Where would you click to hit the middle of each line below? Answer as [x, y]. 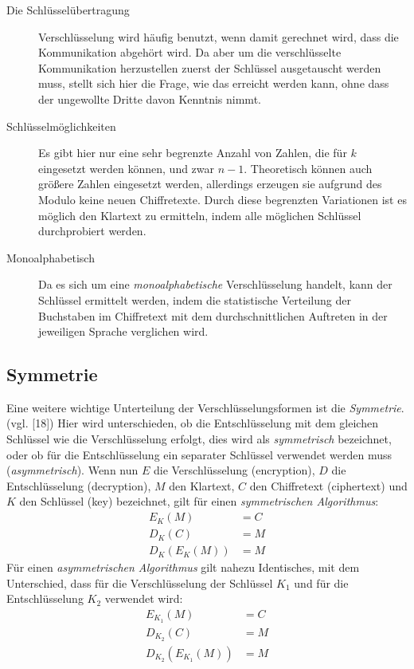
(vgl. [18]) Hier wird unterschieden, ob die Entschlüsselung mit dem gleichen [192, 423]
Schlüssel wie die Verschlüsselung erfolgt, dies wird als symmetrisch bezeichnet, [199, 439]
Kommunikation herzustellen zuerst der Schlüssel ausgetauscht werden [210, 67]
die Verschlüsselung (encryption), [234, 470]
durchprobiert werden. [92, 231]
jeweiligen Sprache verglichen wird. [123, 331]
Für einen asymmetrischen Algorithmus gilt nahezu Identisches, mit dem [183, 567]
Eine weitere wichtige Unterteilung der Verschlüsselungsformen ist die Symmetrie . [205, 407]
